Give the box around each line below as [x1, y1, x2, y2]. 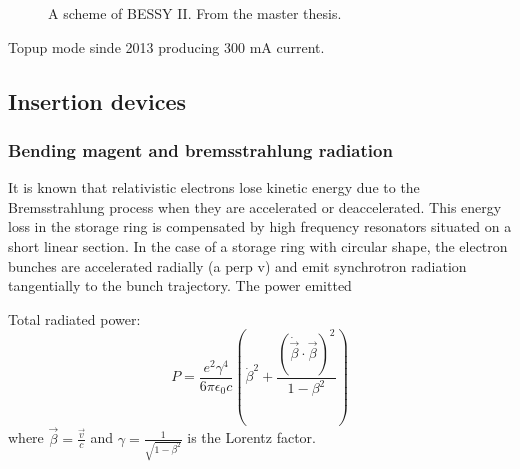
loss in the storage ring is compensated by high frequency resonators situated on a [8, 216, 512, 237]
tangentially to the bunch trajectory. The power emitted [8, 275, 352, 296]
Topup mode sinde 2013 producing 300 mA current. [8, 36, 325, 57]
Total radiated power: [8, 308, 141, 329]
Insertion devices [8, 85, 187, 116]
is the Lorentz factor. [187, 427, 316, 448]
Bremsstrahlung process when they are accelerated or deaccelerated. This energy [8, 196, 502, 217]
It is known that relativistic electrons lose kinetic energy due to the [8, 177, 420, 198]
